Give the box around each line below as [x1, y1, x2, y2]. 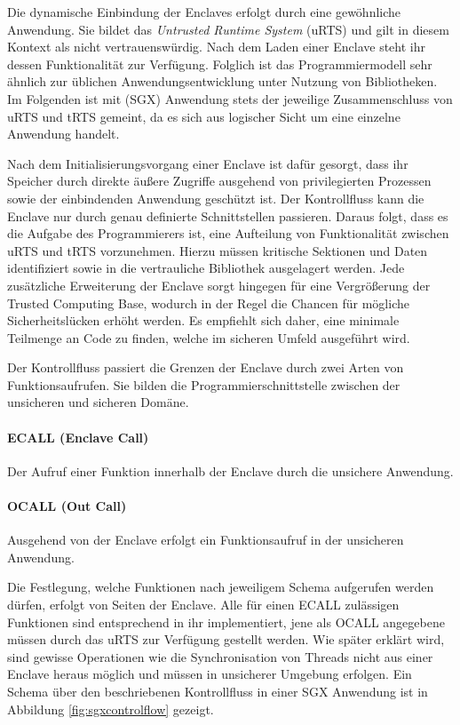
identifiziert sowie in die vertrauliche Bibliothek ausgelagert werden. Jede [7, 259, 405, 277]
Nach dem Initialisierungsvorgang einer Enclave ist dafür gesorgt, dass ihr [7, 154, 408, 172]
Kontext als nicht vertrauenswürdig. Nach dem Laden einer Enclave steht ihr [7, 37, 425, 56]
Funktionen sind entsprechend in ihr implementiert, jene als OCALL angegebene [7, 612, 445, 631]
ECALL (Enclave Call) [7, 427, 149, 446]
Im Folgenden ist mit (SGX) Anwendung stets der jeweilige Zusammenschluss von [7, 89, 453, 108]
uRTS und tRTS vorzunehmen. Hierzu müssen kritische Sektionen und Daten [7, 241, 428, 259]
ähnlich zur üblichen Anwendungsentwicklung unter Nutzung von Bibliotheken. [7, 72, 438, 91]
